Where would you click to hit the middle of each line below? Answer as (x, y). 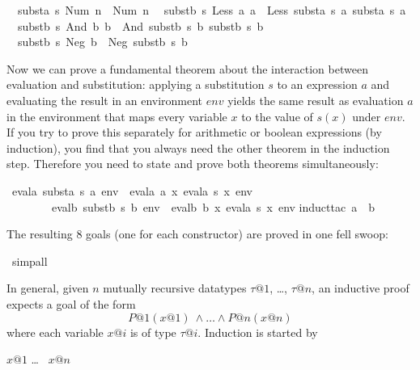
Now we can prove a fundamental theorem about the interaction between (187, 68)
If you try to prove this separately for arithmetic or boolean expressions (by (194, 132)
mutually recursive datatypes (175, 288)
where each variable (55, 332)
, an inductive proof (361, 288)
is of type (153, 332)
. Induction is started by (258, 332)
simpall (30, 261)
